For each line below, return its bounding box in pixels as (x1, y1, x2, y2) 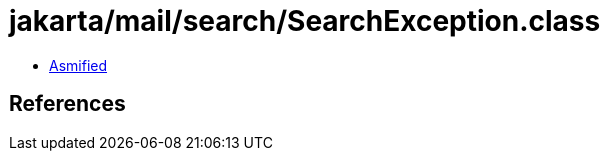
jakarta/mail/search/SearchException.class (9, 4, 601, 38)
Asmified (49, 56, 108, 74)
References (9, 91, 126, 117)
